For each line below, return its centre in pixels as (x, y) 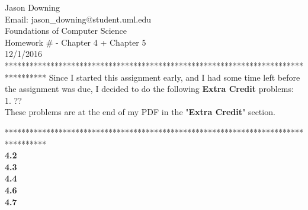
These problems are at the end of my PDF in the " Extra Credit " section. (140, 112)
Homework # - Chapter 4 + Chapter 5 (76, 42)
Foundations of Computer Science (66, 31)
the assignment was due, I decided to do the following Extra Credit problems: (149, 89)
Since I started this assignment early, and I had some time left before (174, 77)
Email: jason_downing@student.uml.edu (78, 19)
